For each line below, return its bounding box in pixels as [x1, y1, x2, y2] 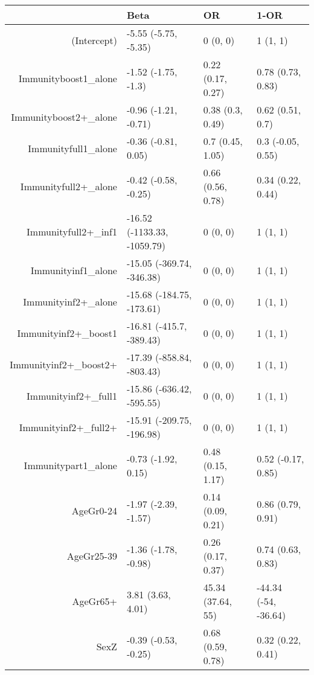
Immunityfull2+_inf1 [27, 225, 117, 238]
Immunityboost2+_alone [11, 109, 117, 124]
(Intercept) [71, 33, 117, 47]
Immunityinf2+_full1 [27, 388, 117, 403]
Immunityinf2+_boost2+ [10, 357, 117, 371]
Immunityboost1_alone [18, 71, 117, 85]
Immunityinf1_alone [30, 263, 117, 277]
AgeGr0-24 [71, 504, 117, 517]
